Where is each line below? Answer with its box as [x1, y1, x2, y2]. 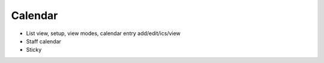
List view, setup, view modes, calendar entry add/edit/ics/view [26, 30, 181, 37]
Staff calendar [26, 37, 61, 45]
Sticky [26, 46, 42, 53]
